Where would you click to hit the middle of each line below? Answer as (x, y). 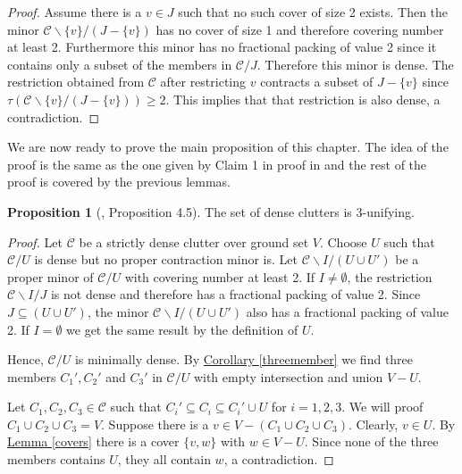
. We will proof (382, 407)
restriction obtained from (76, 82)
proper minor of (50, 276)
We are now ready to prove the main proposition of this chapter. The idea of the (228, 147)
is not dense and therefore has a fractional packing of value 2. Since (235, 294)
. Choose (343, 241)
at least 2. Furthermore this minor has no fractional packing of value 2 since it (222, 47)
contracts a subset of (317, 82)
